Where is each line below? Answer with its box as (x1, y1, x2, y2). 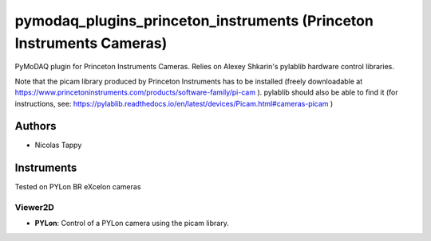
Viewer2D (14, 202, 55, 213)
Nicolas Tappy (34, 140, 82, 150)
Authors (14, 119, 57, 133)
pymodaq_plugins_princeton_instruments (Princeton (14, 12, 374, 29)
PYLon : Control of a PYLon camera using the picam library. (34, 219, 229, 228)
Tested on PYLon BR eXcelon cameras (14, 182, 141, 192)
